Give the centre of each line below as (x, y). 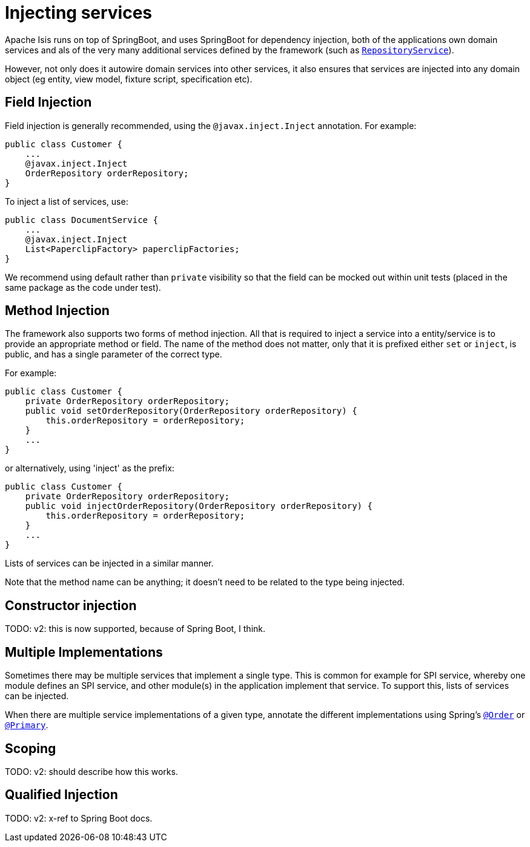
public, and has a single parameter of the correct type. (114, 354)
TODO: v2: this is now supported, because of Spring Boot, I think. (135, 629)
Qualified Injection (61, 795)
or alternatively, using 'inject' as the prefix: (90, 468)
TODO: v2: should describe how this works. (91, 771)
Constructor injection (71, 605)
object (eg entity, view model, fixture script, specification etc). (129, 79)
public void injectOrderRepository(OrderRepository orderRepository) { (199, 506)
